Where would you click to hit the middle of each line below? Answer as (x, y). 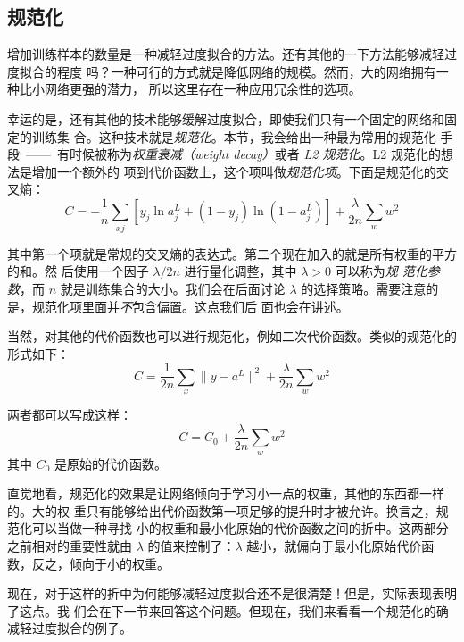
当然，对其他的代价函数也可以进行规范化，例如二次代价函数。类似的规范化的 (232, 336)
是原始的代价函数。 (111, 463)
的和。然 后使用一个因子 (78, 271)
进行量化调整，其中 (240, 271)
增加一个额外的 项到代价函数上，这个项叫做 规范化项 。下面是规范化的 (234, 171)
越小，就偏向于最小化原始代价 (334, 546)
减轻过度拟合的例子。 (70, 628)
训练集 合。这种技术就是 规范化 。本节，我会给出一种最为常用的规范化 (234, 136)
